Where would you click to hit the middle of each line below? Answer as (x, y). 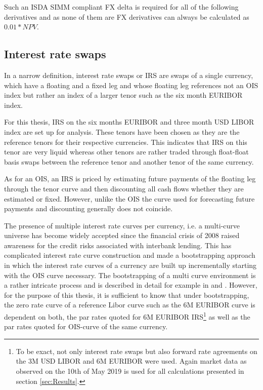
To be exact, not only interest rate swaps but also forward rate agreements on (137, 351)
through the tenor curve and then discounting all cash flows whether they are (124, 188)
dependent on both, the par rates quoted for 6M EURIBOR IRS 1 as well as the (127, 316)
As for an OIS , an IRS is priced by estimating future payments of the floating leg (130, 179)
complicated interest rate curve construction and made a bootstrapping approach (130, 255)
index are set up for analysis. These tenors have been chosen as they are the (122, 131)
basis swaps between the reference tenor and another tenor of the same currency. (129, 161)
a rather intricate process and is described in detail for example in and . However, (131, 285)
